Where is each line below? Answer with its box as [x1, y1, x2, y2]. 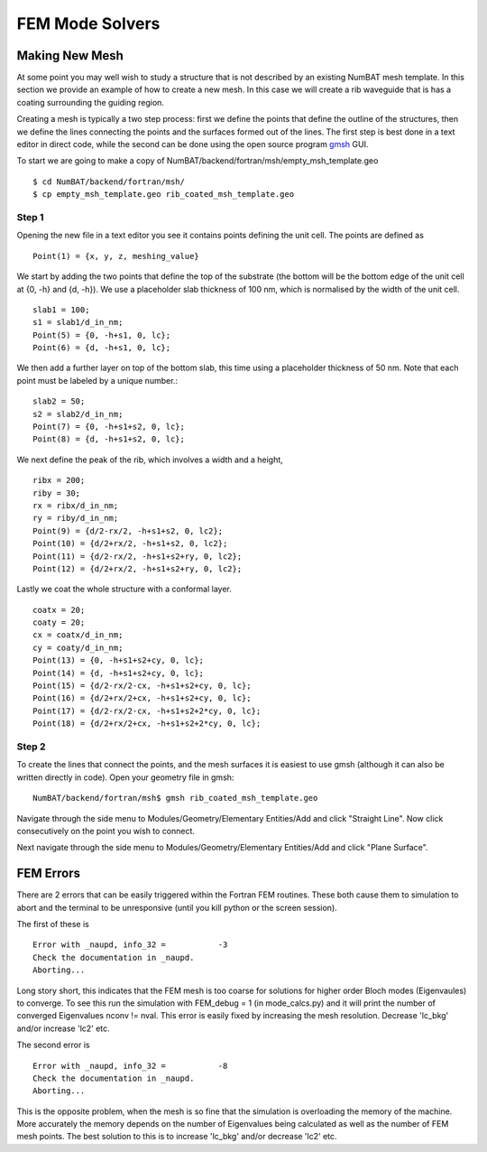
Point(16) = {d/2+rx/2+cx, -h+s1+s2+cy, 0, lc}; [32, 693, 252, 703]
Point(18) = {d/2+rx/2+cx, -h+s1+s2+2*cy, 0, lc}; [32, 719, 262, 729]
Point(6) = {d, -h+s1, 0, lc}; [32, 343, 171, 353]
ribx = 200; [32, 475, 86, 486]
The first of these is [16, 919, 89, 929]
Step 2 [16, 740, 46, 753]
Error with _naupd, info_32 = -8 [32, 1061, 228, 1071]
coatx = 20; [32, 605, 86, 615]
